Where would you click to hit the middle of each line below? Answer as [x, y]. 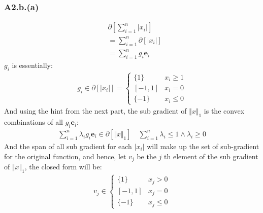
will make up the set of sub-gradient [203, 146]
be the [146, 156]
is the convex [224, 111]
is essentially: [32, 65]
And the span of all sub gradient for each [68, 146]
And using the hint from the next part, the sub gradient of [95, 111]
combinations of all [34, 122]
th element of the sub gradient [211, 156]
